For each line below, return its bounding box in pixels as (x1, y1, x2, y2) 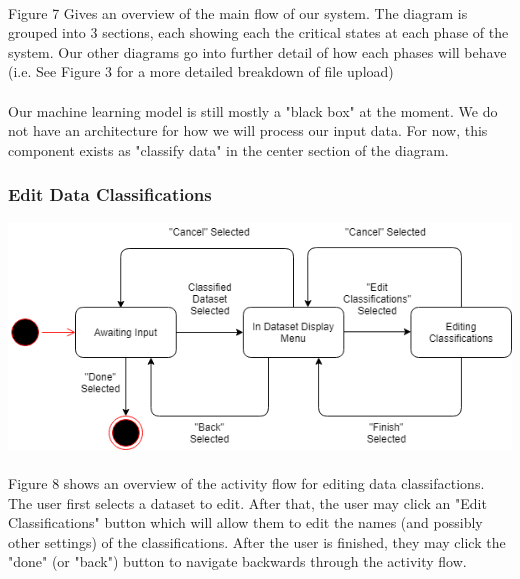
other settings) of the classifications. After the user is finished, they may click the (8, 531, 506, 552)
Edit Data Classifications (8, 182, 212, 207)
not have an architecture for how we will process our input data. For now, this (8, 120, 488, 141)
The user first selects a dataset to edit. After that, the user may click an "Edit (8, 492, 487, 513)
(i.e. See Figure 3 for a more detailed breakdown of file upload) (8, 61, 394, 82)
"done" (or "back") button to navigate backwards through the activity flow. (8, 551, 467, 572)
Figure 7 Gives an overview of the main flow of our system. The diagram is (8, 2, 468, 23)
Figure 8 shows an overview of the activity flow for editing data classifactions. (8, 473, 485, 493)
